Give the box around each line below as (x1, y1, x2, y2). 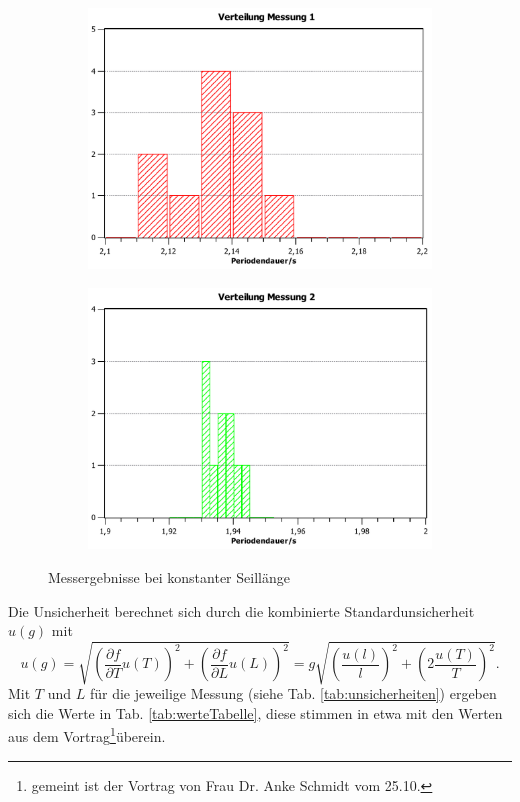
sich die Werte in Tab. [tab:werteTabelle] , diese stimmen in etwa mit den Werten (8, 702, 503, 723)
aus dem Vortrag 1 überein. (8, 723, 166, 747)
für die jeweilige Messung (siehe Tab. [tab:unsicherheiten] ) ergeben (89, 683, 497, 704)
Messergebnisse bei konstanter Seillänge (48, 566, 290, 587)
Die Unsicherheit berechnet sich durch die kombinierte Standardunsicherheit (8, 600, 475, 621)
